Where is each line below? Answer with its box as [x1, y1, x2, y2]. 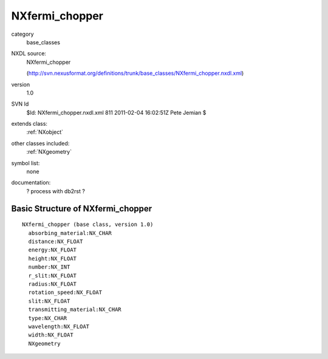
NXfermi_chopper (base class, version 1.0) [22, 221, 154, 228]
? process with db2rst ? [26, 187, 85, 194]
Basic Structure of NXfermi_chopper [11, 203, 152, 214]
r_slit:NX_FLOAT [28, 272, 77, 279]
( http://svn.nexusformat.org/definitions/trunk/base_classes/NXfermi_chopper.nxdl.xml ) [26, 70, 244, 77]
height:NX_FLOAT [28, 255, 77, 262]
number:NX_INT [28, 264, 70, 270]
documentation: [11, 179, 51, 186]
